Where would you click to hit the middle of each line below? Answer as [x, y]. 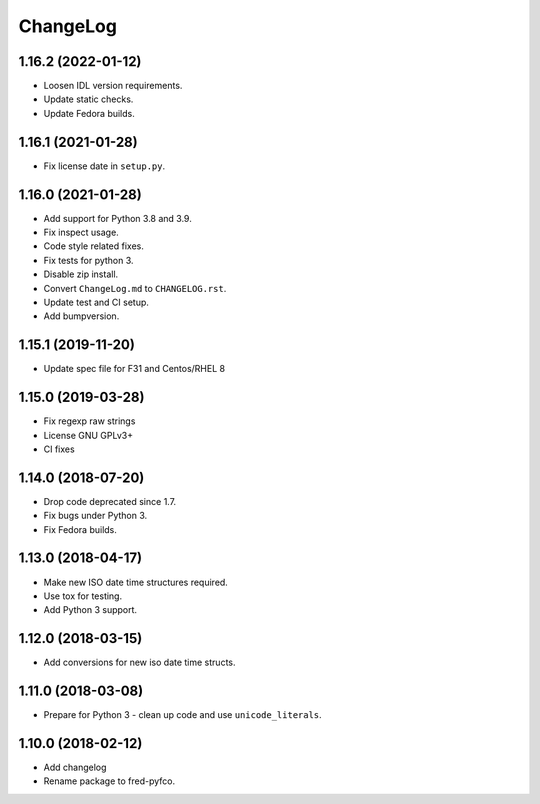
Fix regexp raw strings [89, 421]
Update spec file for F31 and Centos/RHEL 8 [134, 369]
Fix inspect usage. [81, 232]
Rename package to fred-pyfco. [109, 781]
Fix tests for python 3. [88, 260]
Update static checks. [88, 99]
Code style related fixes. [94, 246]
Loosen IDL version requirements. [113, 86]
